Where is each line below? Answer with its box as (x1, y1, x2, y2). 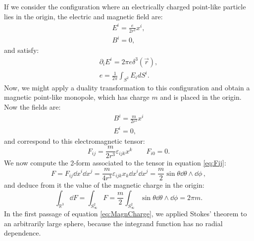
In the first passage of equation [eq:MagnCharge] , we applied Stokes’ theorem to (4, 208, 247, 218)
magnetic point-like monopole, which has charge (4, 92, 150, 102)
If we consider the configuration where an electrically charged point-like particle (4, 1, 246, 11)
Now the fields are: (4, 102, 61, 112)
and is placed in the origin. (160, 92, 242, 102)
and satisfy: (4, 45, 39, 55)
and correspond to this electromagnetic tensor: (4, 135, 145, 146)
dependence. (4, 228, 41, 238)
